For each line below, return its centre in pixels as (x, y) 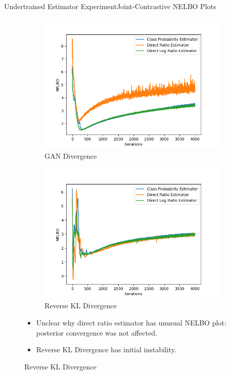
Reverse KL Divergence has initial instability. (106, 349)
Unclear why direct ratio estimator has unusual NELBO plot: (131, 322)
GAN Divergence (71, 156)
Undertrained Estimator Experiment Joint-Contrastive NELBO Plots (110, 6)
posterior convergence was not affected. (97, 332)
